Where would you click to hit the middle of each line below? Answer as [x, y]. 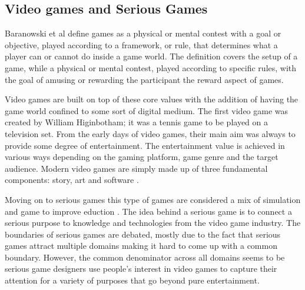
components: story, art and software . [72, 180]
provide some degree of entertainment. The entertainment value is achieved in [145, 145]
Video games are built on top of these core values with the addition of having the [152, 99]
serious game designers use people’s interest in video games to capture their [141, 269]
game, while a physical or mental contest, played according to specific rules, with [151, 67]
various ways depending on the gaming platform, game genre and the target [142, 157]
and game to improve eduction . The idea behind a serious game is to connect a [148, 211]
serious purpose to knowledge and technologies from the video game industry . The [153, 223]
